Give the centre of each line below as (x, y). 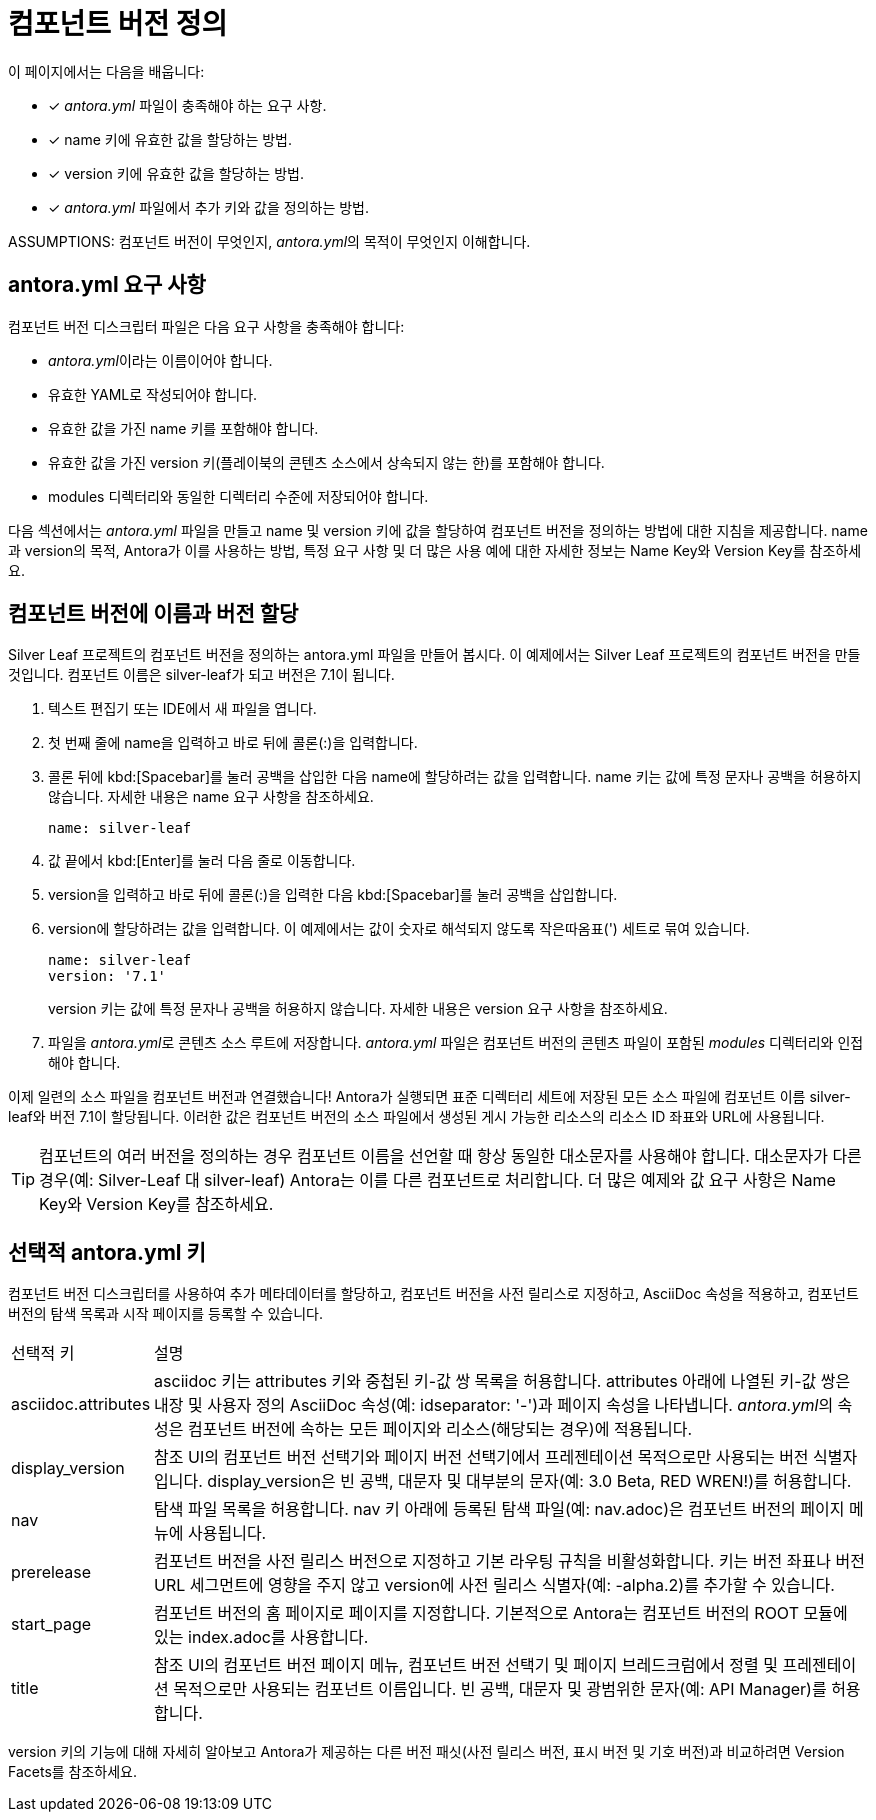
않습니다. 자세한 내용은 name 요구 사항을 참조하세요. (211, 797)
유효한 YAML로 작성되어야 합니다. (153, 394)
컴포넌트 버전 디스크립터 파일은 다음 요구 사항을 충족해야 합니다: (206, 326)
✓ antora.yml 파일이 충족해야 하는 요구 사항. (187, 105)
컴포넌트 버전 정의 (118, 24)
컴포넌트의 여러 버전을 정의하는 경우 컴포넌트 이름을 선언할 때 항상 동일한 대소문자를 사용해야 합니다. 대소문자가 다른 (450, 1156)
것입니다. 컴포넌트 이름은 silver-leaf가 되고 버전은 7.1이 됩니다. (201, 675)
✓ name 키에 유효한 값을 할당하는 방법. (170, 139)
